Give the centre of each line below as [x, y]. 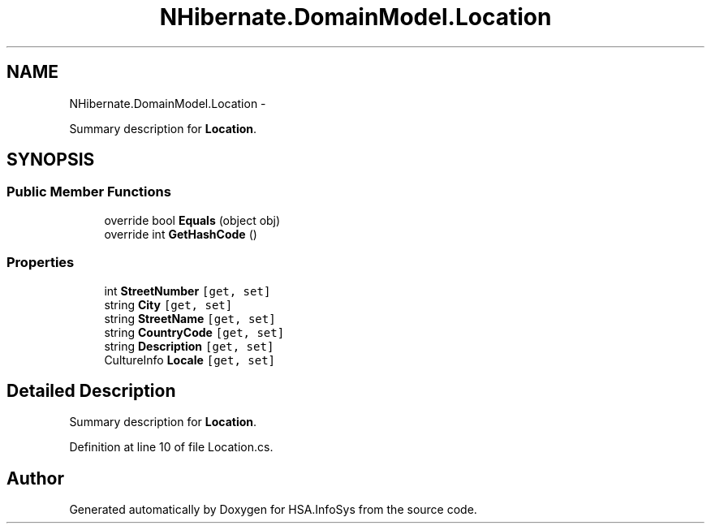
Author [35, 478]
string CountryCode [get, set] [194, 332]
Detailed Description [91, 390]
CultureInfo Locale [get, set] [190, 360]
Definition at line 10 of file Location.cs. [171, 447]
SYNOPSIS [51, 160]
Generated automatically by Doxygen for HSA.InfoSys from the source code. [273, 510]
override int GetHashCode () [181, 234]
